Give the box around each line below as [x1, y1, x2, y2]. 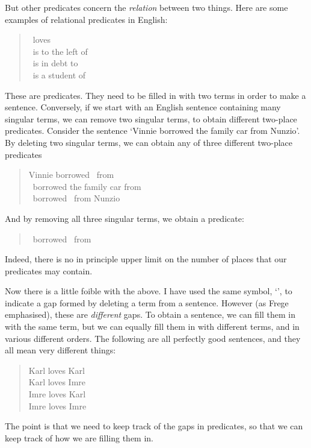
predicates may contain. [5, 264, 93, 277]
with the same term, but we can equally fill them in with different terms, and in [5, 320, 300, 333]
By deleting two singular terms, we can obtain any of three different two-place [5, 136, 293, 148]
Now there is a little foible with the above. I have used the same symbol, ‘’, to [5, 285, 292, 297]
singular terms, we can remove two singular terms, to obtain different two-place [5, 112, 297, 125]
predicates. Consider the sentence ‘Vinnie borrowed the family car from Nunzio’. [5, 124, 300, 137]
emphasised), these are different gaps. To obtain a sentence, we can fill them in [5, 308, 296, 321]
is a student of [32, 68, 86, 81]
